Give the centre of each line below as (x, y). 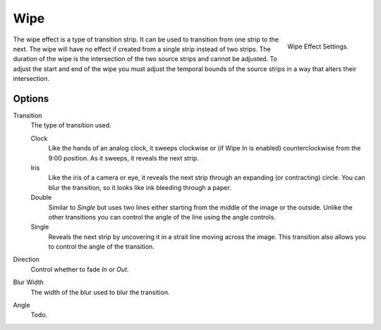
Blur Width (28, 282)
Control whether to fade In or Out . (80, 269)
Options (31, 99)
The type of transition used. (71, 125)
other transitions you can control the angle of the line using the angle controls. (162, 217)
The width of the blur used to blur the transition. (100, 292)
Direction (26, 260)
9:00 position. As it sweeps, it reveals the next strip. (123, 158)
